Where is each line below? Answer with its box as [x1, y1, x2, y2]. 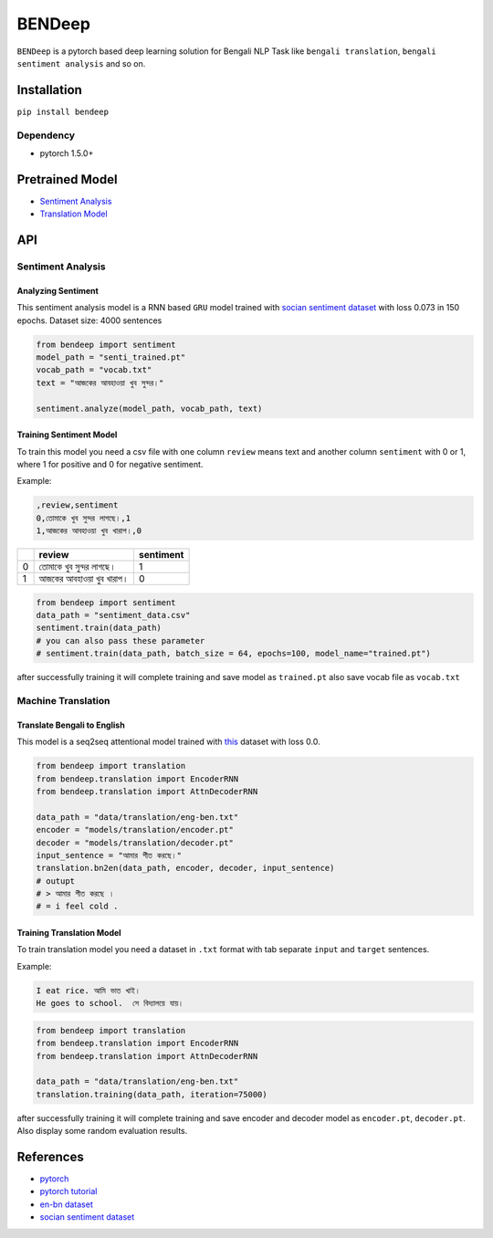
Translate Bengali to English [16, 719, 125, 730]
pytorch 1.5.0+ [39, 147, 94, 159]
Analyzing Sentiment [16, 285, 100, 296]
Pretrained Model [16, 172, 118, 187]
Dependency [16, 129, 76, 142]
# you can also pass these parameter [36, 635, 205, 645]
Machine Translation [16, 695, 110, 707]
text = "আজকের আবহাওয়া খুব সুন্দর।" [36, 377, 164, 388]
